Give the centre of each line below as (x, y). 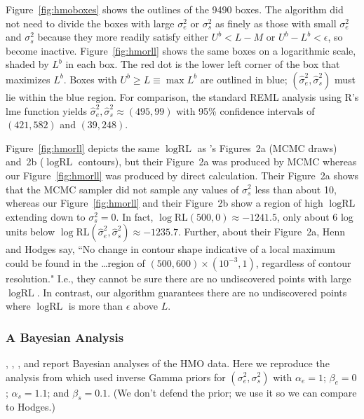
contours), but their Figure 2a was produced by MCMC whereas (217, 162)
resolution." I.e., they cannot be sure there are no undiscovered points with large (178, 278)
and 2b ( (25, 162)
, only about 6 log (315, 216)
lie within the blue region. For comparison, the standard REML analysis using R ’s (182, 96)
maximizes (28, 79)
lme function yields (46, 110)
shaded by (27, 64)
